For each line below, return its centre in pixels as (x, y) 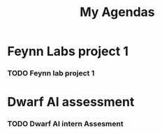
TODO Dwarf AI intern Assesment (65, 124)
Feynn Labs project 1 (68, 51)
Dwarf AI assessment (71, 102)
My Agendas (117, 12)
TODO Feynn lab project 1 (51, 73)
